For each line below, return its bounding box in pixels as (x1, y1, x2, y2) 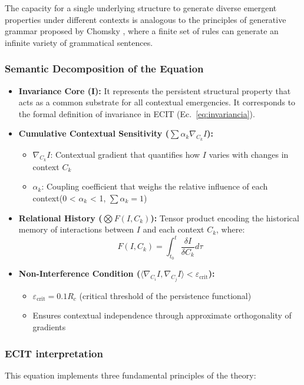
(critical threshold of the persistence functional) (79, 289, 252, 301)
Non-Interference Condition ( (18, 267, 141, 280)
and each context (143, 223, 204, 235)
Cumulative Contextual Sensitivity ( (18, 127, 169, 140)
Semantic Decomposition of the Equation (5, 61, 204, 76)
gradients (32, 321, 66, 333)
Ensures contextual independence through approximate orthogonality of (32, 309, 292, 321)
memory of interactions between (18, 223, 134, 235)
